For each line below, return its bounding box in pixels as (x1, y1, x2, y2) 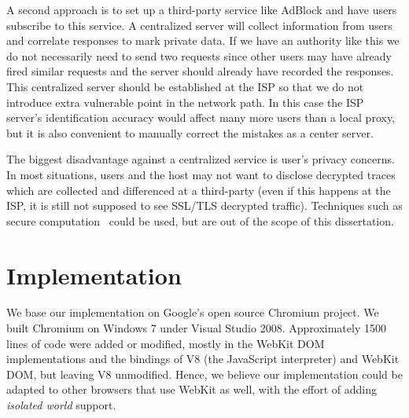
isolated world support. (6, 397, 116, 412)
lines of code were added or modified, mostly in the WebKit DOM (6, 335, 325, 351)
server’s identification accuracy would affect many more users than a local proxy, (6, 109, 396, 126)
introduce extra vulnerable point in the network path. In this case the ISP (6, 93, 364, 110)
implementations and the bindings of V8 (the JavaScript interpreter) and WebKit (6, 350, 400, 367)
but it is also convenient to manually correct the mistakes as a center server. (6, 124, 374, 141)
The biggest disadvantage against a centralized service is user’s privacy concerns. (6, 151, 395, 167)
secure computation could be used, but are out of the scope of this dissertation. (6, 212, 394, 229)
